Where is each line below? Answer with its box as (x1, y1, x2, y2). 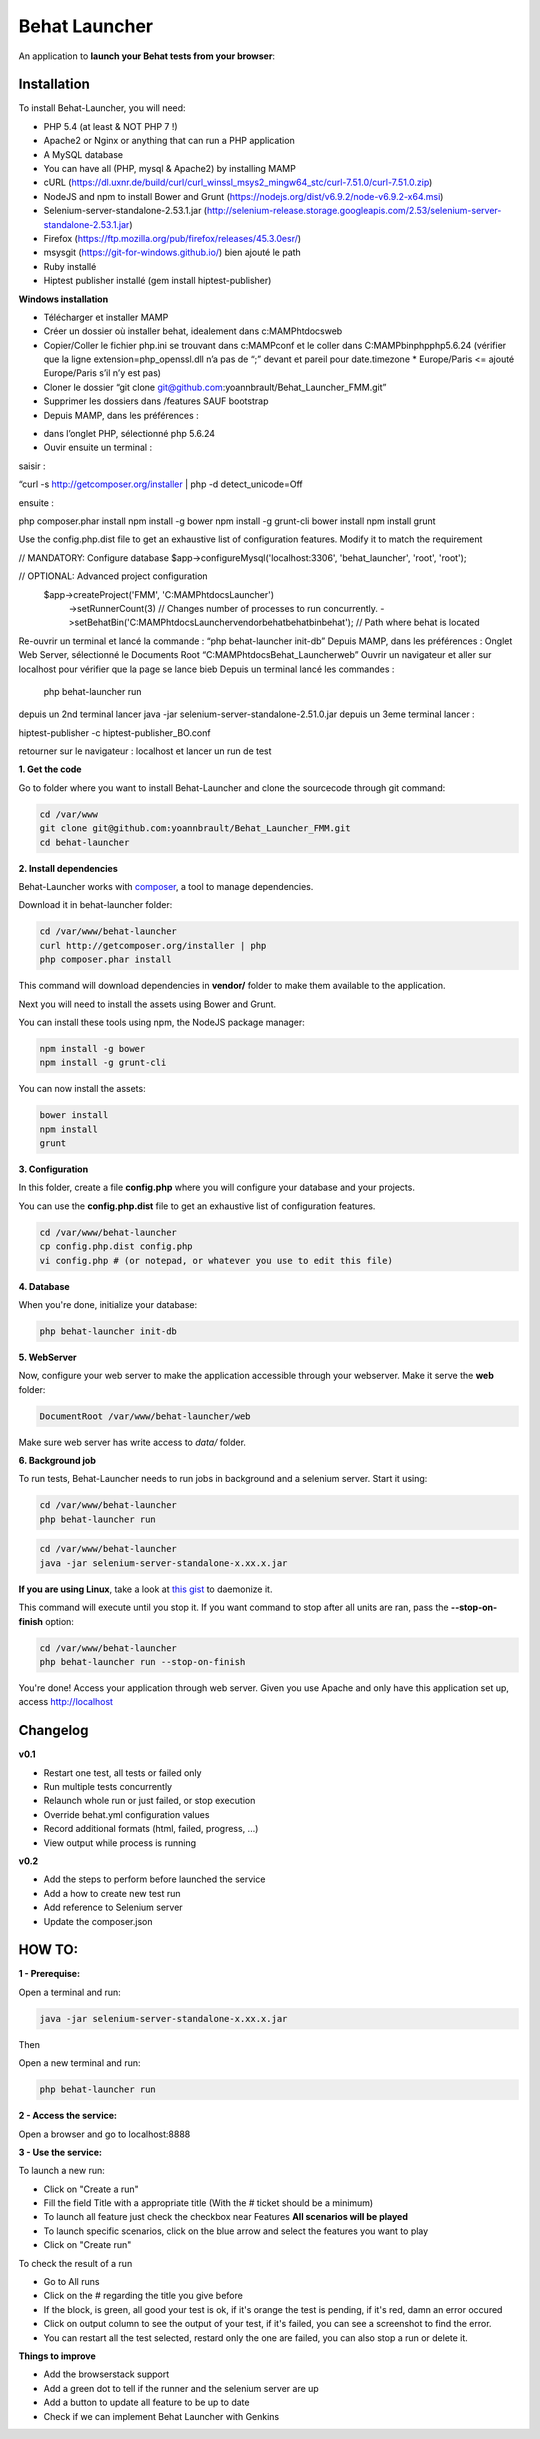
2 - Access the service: (18, 2110, 118, 2122)
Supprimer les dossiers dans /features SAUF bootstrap (43, 395, 269, 407)
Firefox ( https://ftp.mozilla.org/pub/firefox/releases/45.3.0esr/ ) (43, 232, 302, 244)
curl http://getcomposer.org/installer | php (39, 940, 267, 951)
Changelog (18, 1722, 89, 1739)
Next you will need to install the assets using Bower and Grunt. (18, 998, 277, 1010)
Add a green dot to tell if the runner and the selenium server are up (43, 2382, 319, 2394)
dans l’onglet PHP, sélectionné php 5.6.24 (43, 428, 215, 440)
